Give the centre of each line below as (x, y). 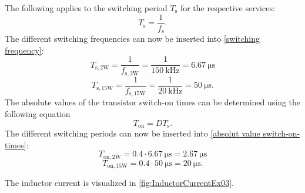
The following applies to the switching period (86, 8)
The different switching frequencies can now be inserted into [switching (133, 39)
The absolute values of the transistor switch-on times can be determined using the (153, 102)
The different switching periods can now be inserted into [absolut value (133, 133)
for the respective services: (227, 8)
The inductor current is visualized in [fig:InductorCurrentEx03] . (119, 183)
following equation (38, 113)
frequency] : (24, 50)
